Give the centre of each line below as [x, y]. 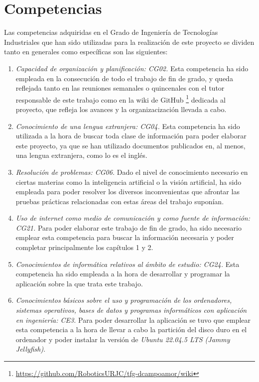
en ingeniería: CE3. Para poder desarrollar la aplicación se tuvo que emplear [133, 319]
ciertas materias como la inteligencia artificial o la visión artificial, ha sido [129, 182]
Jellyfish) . [31, 349]
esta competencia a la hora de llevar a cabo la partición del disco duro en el [131, 329]
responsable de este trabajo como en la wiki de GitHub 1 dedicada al [121, 99]
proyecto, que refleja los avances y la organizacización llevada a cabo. [121, 109]
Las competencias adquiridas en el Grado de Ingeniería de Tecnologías [111, 32]
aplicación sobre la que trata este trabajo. [79, 283]
